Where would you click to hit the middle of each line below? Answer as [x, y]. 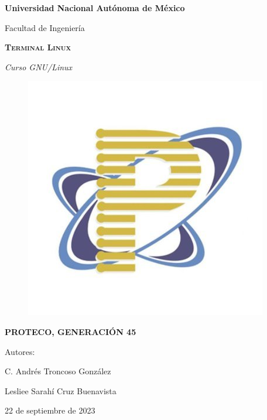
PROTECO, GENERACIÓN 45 [71, 331]
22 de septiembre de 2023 [50, 410]
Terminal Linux [38, 47]
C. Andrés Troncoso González [58, 371]
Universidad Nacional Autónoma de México [95, 8]
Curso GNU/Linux [39, 66]
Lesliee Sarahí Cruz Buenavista [61, 390]
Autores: [20, 351]
